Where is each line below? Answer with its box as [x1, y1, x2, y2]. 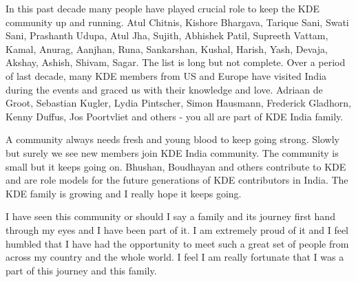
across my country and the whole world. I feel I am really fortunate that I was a [6, 250, 344, 264]
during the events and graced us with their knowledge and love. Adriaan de [6, 82, 323, 96]
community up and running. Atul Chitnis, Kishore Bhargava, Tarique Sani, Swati [6, 14, 349, 29]
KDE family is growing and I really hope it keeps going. [6, 186, 242, 200]
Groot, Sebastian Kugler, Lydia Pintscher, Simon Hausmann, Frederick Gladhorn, [6, 96, 351, 110]
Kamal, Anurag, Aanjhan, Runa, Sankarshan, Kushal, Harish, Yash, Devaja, [6, 41, 328, 56]
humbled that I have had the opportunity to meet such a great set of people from [6, 236, 349, 250]
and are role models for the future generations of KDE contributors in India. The [6, 173, 348, 187]
